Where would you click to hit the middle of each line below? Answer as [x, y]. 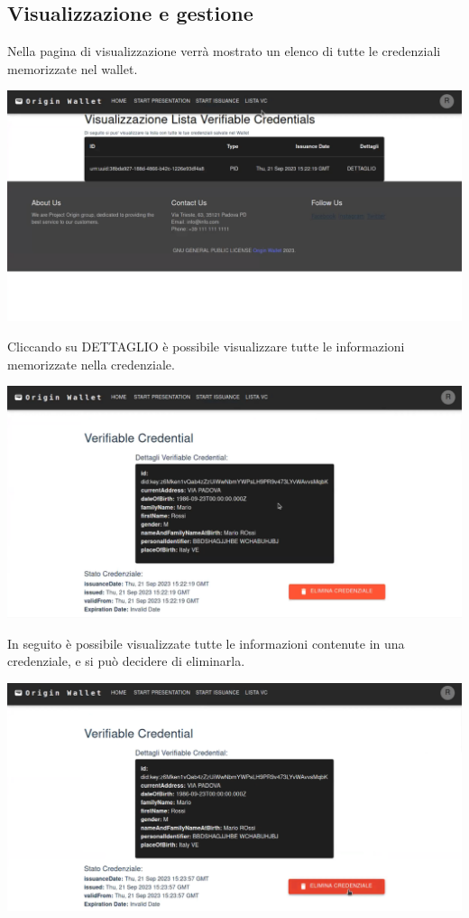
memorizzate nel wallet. [73, 68]
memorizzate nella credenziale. [91, 364]
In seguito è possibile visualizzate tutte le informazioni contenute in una [206, 643]
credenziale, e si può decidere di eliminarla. [126, 661]
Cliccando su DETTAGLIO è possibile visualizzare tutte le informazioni [206, 346]
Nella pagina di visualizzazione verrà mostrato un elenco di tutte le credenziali [224, 51]
